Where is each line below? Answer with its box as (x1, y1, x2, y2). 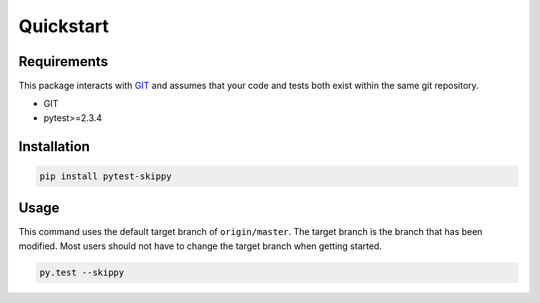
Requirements (18, 53, 109, 70)
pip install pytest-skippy (39, 170, 172, 182)
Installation (18, 138, 90, 155)
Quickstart (18, 15, 110, 37)
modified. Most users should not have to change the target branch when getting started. (18, 240, 382, 252)
